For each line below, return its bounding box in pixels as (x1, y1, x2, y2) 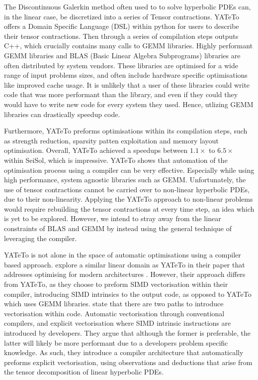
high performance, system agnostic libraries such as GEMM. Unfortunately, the (4, 174, 246, 185)
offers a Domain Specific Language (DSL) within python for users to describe (4, 21, 239, 31)
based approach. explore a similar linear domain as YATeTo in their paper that (4, 259, 245, 269)
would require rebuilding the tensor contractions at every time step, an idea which (4, 203, 255, 214)
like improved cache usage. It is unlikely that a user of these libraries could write (4, 79, 250, 90)
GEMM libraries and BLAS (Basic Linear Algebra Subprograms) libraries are (4, 50, 241, 60)
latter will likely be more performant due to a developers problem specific (4, 337, 228, 348)
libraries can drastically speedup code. (4, 109, 120, 119)
